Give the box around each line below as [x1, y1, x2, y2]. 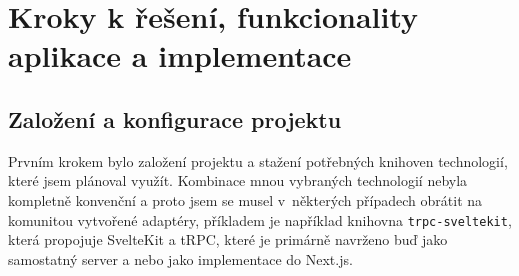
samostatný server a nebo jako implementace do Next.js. [8, 248, 353, 269]
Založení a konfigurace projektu [8, 103, 342, 134]
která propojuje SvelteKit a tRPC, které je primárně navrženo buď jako [8, 229, 448, 250]
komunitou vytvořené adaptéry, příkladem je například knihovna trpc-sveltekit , [8, 209, 512, 230]
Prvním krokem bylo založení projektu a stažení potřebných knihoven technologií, [8, 150, 508, 171]
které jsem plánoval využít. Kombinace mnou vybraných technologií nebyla [8, 170, 468, 191]
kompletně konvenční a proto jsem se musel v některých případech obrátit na [8, 189, 483, 210]
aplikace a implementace [8, 35, 352, 76]
